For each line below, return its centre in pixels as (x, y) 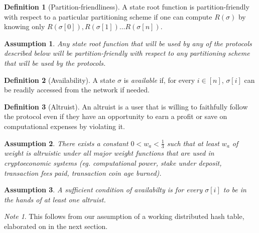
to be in (235, 190)
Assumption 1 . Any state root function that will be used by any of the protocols (128, 43)
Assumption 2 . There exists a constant (66, 143)
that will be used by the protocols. (55, 63)
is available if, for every (159, 80)
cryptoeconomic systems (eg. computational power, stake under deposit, (113, 162)
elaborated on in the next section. (56, 226)
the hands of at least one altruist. (55, 199)
